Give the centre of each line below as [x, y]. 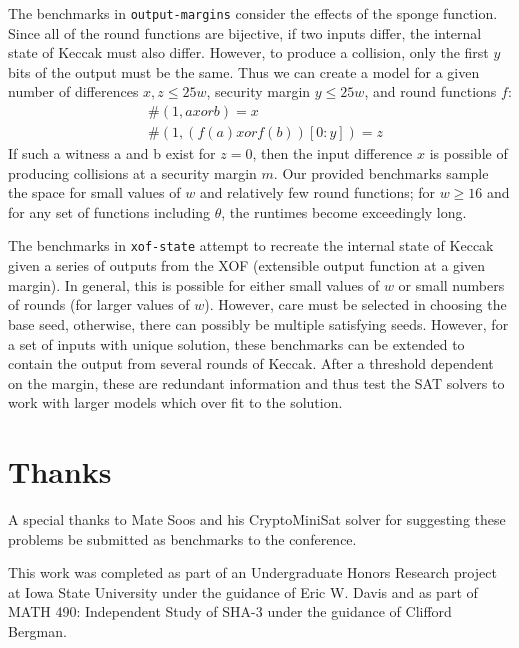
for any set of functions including [109, 211]
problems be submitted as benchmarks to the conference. [182, 538]
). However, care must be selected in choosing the [355, 304]
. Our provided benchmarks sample [381, 172]
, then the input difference [332, 153]
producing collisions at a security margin [132, 172]
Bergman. [37, 630]
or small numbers [451, 284]
